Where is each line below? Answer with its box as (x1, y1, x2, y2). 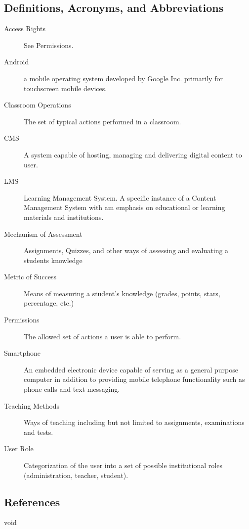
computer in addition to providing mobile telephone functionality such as (24, 374, 245, 384)
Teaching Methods (4, 400, 60, 411)
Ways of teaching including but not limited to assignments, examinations (24, 417, 245, 427)
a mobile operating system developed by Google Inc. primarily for (24, 73, 223, 83)
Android (4, 56, 29, 67)
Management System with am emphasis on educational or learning (24, 202, 225, 212)
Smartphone (4, 348, 41, 358)
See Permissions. (24, 40, 74, 50)
